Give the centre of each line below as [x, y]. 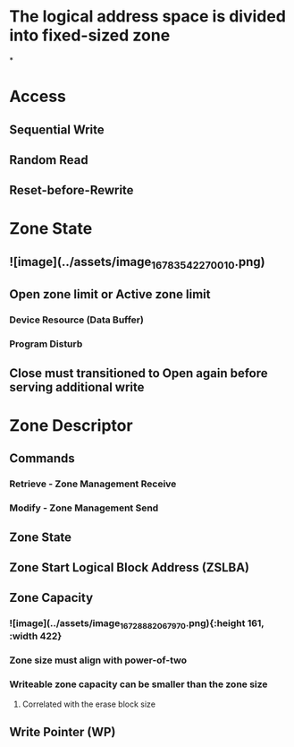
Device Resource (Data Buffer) [77, 320]
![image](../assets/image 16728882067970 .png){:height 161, [137, 624]
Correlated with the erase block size [89, 704]
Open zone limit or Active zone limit [110, 294]
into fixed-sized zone [90, 35]
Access [38, 97]
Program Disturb [46, 344]
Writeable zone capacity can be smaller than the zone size [139, 684]
